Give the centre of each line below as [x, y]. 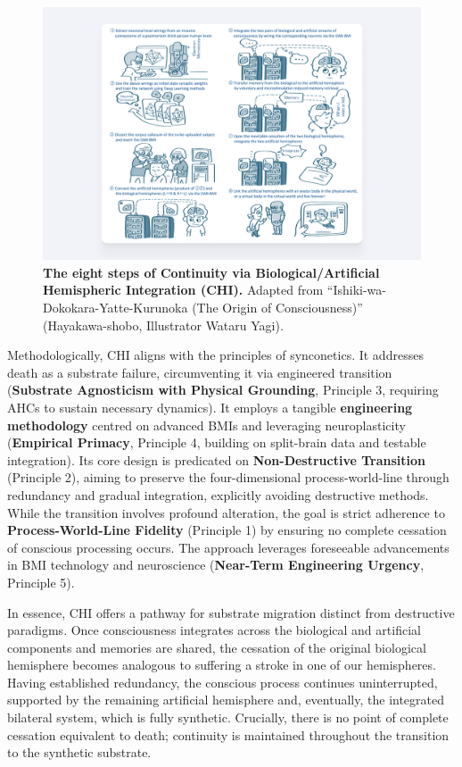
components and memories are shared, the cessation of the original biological [217, 647]
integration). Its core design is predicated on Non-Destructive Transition [217, 459]
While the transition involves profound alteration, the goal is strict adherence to [226, 512]
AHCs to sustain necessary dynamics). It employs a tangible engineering [210, 407]
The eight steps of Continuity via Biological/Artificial [211, 272]
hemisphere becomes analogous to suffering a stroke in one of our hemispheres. [222, 665]
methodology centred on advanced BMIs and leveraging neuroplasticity [206, 425]
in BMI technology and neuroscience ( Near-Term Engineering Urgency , [216, 565]
